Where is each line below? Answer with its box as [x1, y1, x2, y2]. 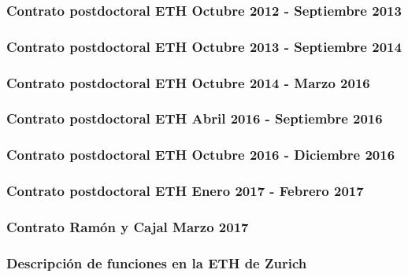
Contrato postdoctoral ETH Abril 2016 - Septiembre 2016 [6, 109, 383, 128]
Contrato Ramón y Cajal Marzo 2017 [6, 216, 249, 236]
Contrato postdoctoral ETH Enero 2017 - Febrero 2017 [6, 181, 364, 201]
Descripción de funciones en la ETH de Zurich [6, 253, 307, 272]
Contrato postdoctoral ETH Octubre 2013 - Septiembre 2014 [6, 36, 402, 56]
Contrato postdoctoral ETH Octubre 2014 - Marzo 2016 [6, 72, 370, 92]
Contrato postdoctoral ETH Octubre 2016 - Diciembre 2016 [6, 145, 395, 164]
